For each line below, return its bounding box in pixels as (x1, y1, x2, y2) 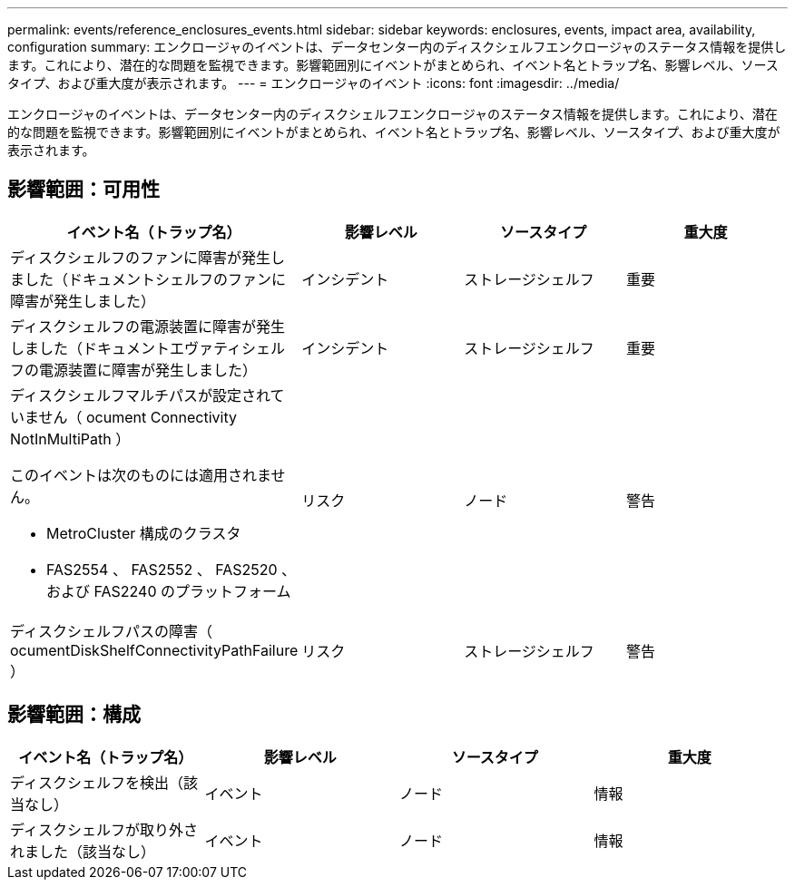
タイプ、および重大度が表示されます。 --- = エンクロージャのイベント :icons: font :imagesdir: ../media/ (7, 75, 620, 91)
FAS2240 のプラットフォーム (93, 581, 291, 600)
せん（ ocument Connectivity (38, 407, 237, 426)
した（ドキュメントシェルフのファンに (25, 269, 287, 288)
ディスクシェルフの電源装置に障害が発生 (10, 317, 285, 336)
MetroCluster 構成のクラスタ (46, 523, 241, 542)
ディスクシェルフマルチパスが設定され (10, 385, 270, 405)
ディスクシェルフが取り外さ (10, 820, 198, 839)
